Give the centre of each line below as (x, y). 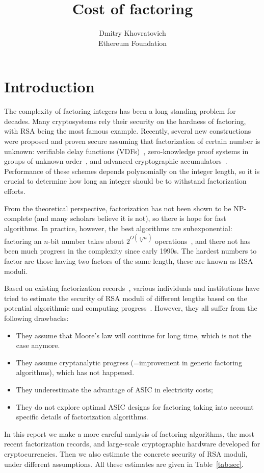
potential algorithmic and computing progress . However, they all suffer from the (131, 308)
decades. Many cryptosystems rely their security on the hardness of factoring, (125, 121)
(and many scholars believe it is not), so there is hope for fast (130, 218)
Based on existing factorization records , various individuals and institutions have (132, 288)
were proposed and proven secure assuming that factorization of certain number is (132, 141)
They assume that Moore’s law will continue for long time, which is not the (134, 335)
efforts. (15, 191)
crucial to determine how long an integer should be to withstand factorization (125, 181)
